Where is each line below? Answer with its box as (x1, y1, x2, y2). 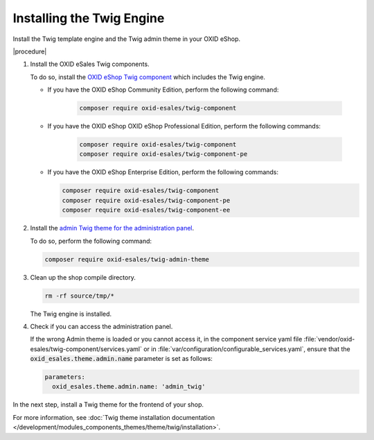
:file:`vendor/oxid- (303, 335, 355, 344)
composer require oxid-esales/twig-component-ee (62, 206, 231, 214)
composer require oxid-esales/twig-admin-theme (44, 255, 209, 263)
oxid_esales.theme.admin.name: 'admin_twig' (52, 382, 206, 391)
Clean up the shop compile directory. (30, 273, 136, 281)
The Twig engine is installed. (30, 310, 112, 318)
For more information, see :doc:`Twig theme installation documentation (12, 413, 215, 421)
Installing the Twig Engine (12, 10, 165, 26)
